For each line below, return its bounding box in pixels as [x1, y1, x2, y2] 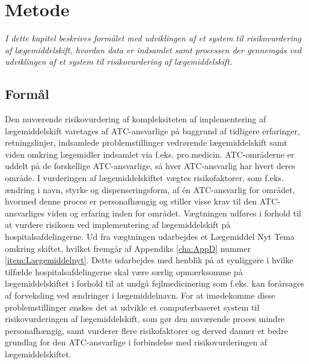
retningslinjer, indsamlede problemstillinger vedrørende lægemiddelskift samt [5, 136, 287, 149]
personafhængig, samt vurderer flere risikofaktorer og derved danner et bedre [5, 324, 288, 336]
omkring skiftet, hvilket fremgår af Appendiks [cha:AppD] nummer [5, 242, 251, 254]
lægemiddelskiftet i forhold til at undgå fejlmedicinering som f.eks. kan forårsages [5, 277, 304, 290]
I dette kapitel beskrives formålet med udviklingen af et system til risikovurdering [5, 32, 301, 44]
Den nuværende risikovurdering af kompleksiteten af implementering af [5, 113, 266, 125]
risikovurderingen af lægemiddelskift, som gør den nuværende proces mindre [5, 312, 285, 325]
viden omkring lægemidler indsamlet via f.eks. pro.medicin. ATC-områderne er [5, 148, 295, 160]
